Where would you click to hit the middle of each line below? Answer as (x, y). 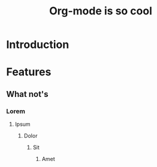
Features (29, 72)
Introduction (38, 45)
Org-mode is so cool (101, 11)
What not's (28, 94)
